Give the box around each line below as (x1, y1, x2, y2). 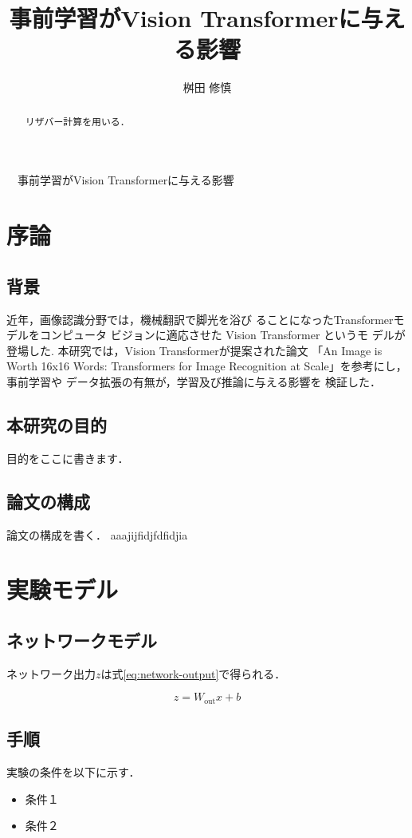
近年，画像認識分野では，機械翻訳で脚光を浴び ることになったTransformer (6, 310, 394, 327)
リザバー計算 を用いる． (25, 114, 130, 128)
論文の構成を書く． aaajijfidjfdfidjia (6, 526, 188, 543)
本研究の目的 (6, 412, 107, 437)
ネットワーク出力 (6, 665, 96, 682)
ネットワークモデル (6, 627, 157, 652)
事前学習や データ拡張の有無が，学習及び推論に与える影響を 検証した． (6, 373, 382, 389)
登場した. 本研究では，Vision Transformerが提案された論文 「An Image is (6, 342, 383, 358)
